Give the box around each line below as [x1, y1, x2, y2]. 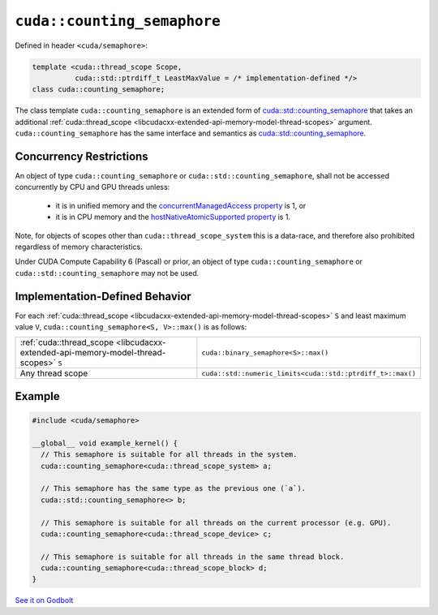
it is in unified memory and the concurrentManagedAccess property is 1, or [55, 200, 307, 210]
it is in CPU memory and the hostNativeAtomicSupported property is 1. [55, 212, 291, 222]
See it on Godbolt [15, 596, 74, 605]
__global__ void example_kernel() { [32, 438, 178, 448]
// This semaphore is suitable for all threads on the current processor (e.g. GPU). [41, 518, 392, 527]
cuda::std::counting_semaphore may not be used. [15, 268, 200, 277]
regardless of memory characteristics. [15, 242, 143, 252]
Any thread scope [19, 368, 88, 379]
